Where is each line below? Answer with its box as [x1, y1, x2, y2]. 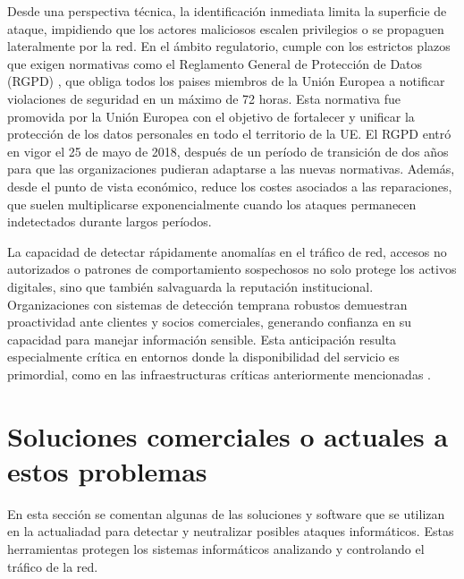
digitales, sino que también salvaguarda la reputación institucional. [7, 277, 374, 295]
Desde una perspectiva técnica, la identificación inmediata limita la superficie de [7, 2, 447, 20]
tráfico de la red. [7, 557, 98, 575]
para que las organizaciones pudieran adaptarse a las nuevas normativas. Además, [7, 159, 455, 178]
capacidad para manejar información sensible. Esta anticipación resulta [7, 329, 397, 348]
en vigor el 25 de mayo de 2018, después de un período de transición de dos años [7, 141, 449, 160]
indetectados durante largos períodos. [7, 212, 212, 231]
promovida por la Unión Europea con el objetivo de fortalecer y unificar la [7, 106, 415, 125]
